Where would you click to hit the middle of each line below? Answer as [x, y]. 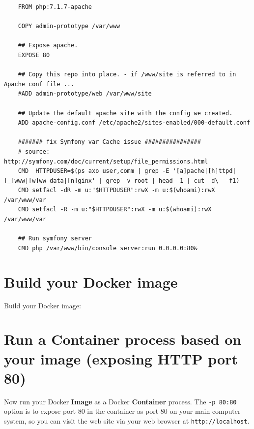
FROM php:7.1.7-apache [55, 7]
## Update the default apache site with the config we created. [125, 113]
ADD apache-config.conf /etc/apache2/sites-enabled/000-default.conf [134, 123]
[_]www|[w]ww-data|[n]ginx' [50, 181]
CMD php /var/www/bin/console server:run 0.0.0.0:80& [108, 248]
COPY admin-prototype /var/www [69, 26]
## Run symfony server [55, 239]
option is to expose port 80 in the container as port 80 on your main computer [122, 411]
